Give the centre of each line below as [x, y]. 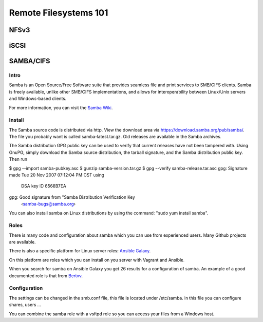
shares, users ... [25, 305]
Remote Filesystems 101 [58, 13]
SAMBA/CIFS [30, 61]
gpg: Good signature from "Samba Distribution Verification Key [72, 197]
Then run [18, 159]
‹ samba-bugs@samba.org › [48, 204]
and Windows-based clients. [38, 99]
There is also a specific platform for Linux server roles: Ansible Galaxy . [80, 251]
